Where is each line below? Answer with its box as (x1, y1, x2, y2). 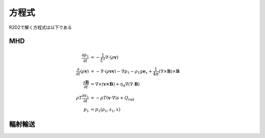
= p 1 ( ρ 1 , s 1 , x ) (90, 107, 121, 114)
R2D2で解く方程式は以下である (9, 24, 72, 30)
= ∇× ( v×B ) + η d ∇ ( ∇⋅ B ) (90, 81, 140, 88)
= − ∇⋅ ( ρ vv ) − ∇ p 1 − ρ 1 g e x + (90, 68, 153, 75)
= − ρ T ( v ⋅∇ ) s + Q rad (90, 95, 134, 102)
